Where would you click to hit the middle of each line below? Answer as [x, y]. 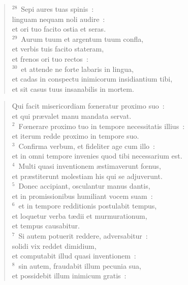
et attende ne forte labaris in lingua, [77, 69]
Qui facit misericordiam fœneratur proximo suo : [88, 106]
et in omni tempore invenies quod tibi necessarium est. [97, 156]
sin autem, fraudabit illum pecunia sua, [80, 265]
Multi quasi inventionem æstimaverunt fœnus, [90, 165]
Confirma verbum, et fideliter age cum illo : [87, 146]
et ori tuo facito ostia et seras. [59, 29]
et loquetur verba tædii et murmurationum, [80, 215]
